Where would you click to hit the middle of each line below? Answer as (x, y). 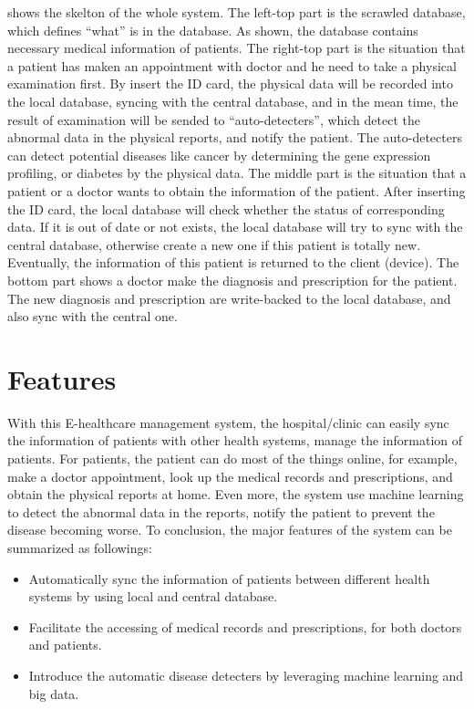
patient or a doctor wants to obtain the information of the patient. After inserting (237, 190)
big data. (54, 693)
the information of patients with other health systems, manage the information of (235, 440)
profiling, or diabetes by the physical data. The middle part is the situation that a (237, 173)
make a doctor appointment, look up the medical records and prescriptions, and (230, 476)
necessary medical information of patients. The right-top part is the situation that (237, 48)
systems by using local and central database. (153, 596)
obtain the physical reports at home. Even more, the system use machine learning (236, 494)
